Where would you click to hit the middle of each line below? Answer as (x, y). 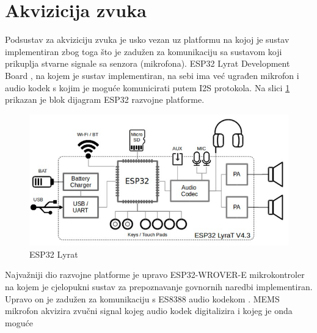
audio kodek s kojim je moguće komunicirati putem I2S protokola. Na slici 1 (148, 87)
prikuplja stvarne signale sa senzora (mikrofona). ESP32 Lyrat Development (148, 63)
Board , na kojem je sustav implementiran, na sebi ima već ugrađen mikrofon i (152, 75)
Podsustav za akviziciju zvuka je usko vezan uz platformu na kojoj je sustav (147, 39)
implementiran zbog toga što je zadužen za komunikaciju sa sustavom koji (144, 51)
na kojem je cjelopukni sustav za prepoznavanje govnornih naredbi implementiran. (159, 286)
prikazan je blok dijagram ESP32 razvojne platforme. (105, 99)
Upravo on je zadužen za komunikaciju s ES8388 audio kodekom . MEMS (142, 298)
